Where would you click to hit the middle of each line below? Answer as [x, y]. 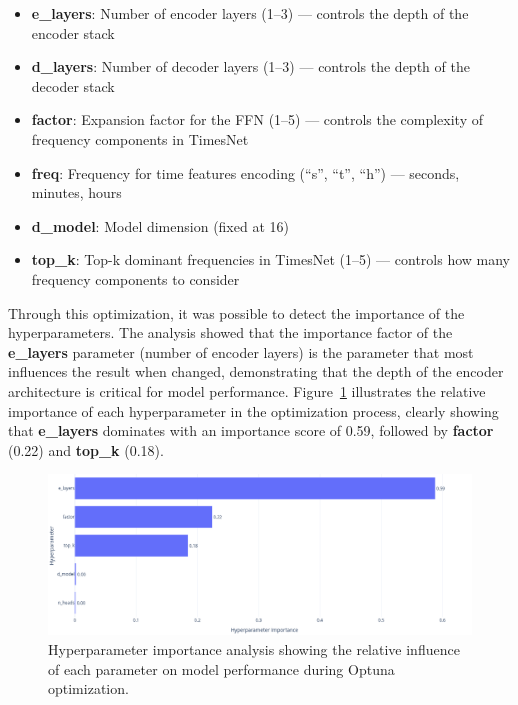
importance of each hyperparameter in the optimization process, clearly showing [253, 410]
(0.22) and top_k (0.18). [86, 449]
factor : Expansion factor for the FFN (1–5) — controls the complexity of [257, 119]
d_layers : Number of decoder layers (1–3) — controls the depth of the [250, 66]
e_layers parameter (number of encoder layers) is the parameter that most [241, 351]
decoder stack [73, 85]
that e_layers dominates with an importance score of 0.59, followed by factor [251, 430]
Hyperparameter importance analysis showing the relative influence [254, 648]
